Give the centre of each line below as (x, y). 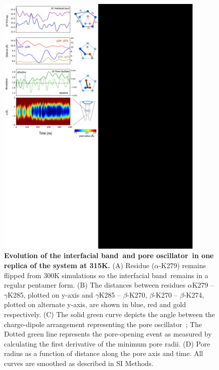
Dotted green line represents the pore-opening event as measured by (108, 334)
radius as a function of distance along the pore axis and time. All (104, 353)
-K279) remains (182, 265)
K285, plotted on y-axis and (50, 294)
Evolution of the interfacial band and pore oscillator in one (109, 255)
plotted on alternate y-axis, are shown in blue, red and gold (95, 304)
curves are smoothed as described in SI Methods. (79, 363)
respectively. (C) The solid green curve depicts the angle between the (109, 314)
